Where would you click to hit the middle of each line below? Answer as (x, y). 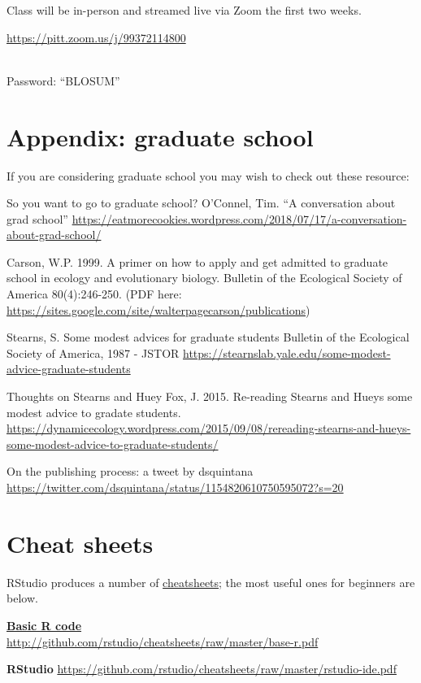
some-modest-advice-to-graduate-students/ (113, 444)
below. (22, 598)
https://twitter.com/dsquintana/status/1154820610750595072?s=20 (175, 487)
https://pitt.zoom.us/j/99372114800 (96, 37)
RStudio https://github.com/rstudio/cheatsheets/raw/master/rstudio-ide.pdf (202, 669)
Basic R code (44, 625)
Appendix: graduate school (160, 136)
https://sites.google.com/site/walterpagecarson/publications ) (158, 309)
